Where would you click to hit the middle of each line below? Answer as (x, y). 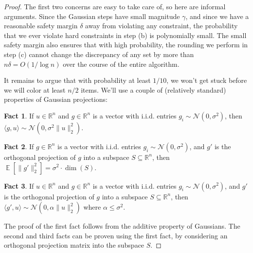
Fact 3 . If (19, 185)
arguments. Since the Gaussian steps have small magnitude (92, 16)
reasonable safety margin (41, 26)
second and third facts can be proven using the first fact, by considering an (116, 235)
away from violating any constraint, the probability (162, 26)
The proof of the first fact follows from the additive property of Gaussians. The (122, 226)
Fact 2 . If (19, 146)
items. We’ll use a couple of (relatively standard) (154, 89)
